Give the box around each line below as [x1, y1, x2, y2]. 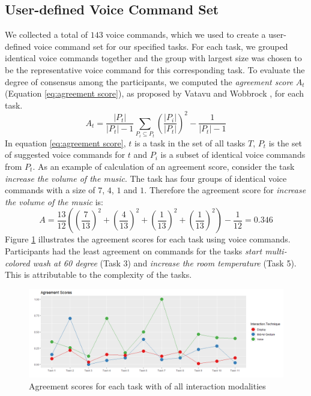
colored [5, 256, 30, 269]
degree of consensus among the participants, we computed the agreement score [5, 75, 294, 88]
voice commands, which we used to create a [106, 28, 266, 41]
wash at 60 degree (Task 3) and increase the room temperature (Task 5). [32, 256, 297, 269]
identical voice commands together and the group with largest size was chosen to [5, 52, 302, 64]
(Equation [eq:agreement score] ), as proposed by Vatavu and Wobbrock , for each [5, 87, 304, 100]
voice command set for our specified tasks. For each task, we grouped [34, 40, 288, 52]
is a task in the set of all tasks [134, 136, 246, 149]
